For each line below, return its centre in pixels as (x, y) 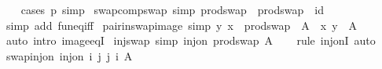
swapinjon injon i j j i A (69, 55)
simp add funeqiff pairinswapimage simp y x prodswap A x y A (182, 25)
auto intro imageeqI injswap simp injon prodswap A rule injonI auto (191, 40)
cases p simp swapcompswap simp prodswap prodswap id (172, 9)
